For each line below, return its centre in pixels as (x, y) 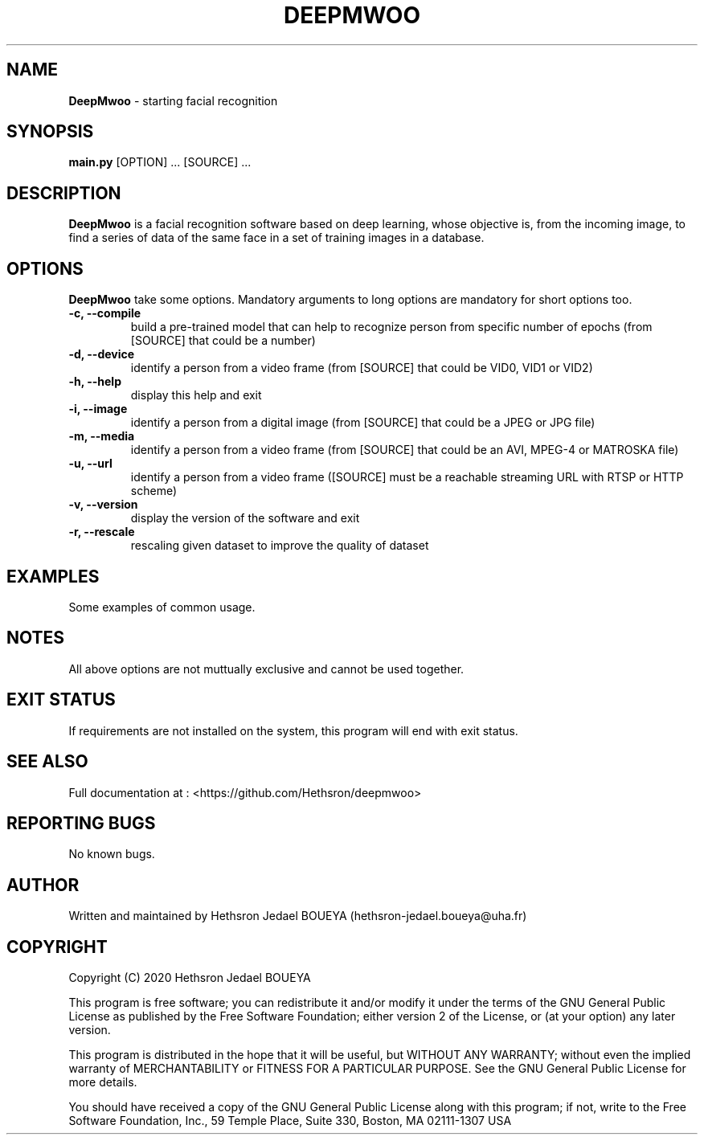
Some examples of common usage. (162, 607)
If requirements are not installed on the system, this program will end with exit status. (293, 730)
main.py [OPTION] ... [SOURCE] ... (160, 162)
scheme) (153, 491)
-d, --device (102, 354)
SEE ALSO (47, 762)
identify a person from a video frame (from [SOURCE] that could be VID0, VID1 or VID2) (362, 368)
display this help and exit (196, 395)
